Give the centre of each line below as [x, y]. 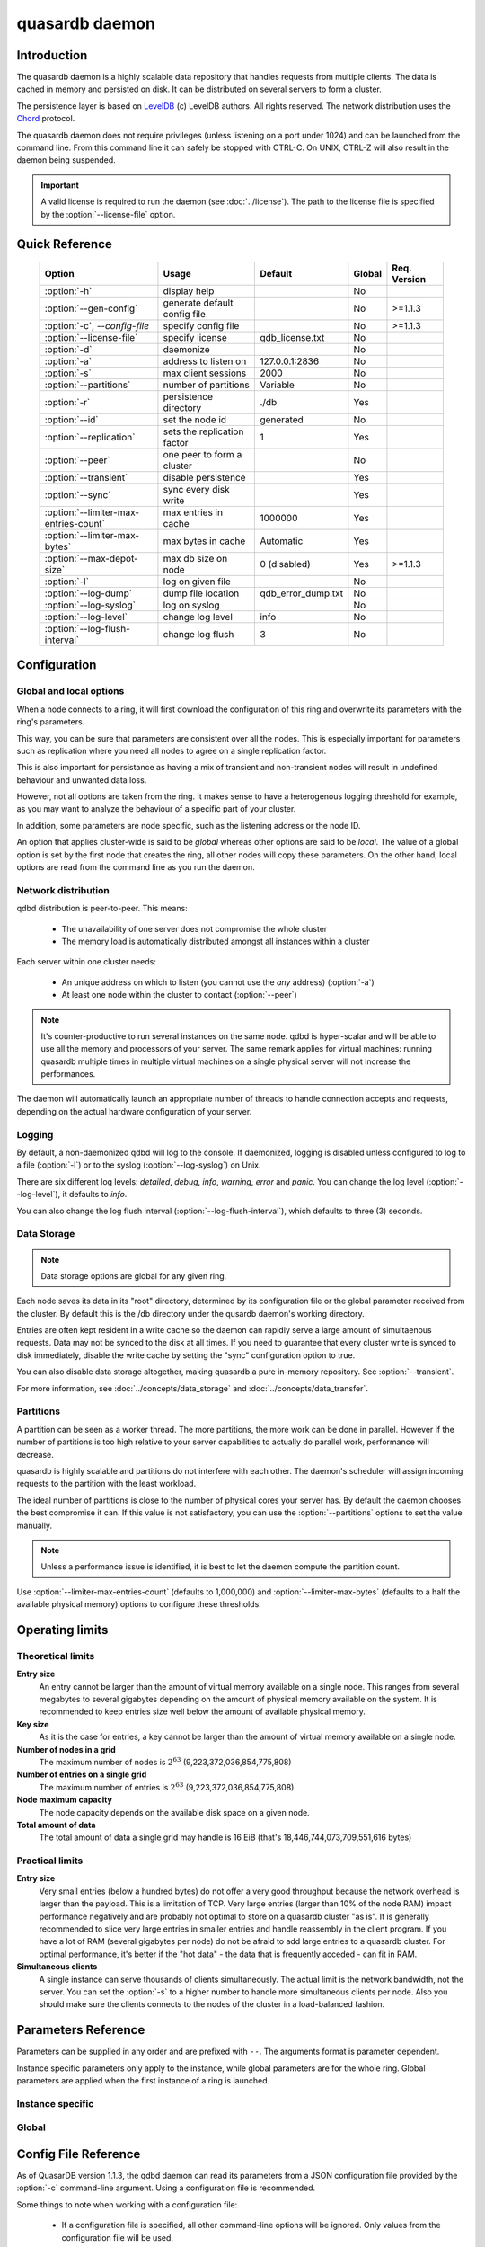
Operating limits [62, 1630]
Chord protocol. [46, 119]
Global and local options [71, 691]
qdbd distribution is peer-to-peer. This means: [102, 909]
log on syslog [191, 605]
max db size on [195, 558]
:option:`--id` [71, 420]
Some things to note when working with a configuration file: [127, 2204]
